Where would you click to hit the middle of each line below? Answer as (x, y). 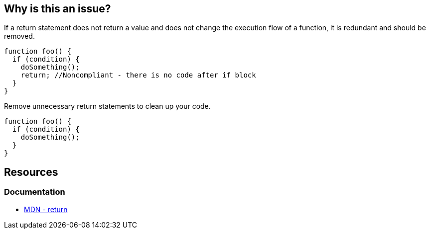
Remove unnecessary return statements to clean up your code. (107, 106)
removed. (19, 36)
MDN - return (46, 209)
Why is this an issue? (58, 9)
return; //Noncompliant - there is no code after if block (138, 75)
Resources (31, 172)
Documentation (35, 192)
